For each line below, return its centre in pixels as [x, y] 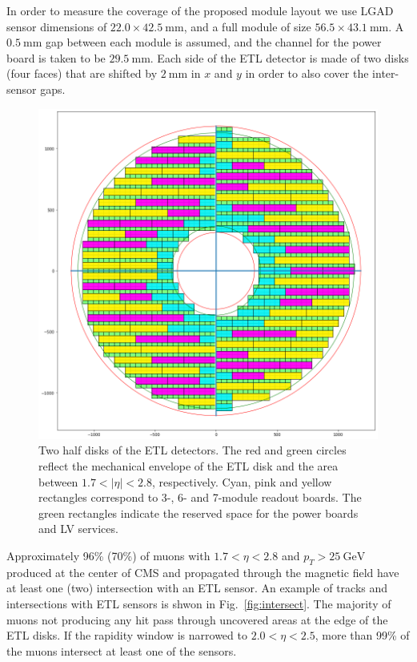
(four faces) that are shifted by [82, 73]
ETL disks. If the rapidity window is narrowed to [127, 635]
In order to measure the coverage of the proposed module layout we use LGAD [200, 10]
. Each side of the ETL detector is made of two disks [279, 57]
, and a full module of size [247, 26]
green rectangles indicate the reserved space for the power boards [198, 513]
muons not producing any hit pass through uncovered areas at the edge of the [197, 619]
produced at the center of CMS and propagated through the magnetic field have [203, 572]
